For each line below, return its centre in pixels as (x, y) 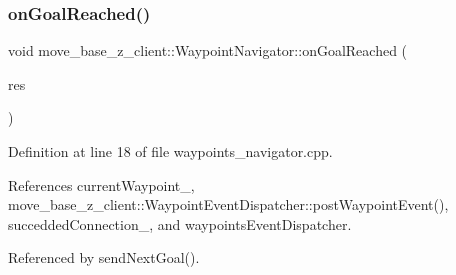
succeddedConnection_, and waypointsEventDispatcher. (180, 223)
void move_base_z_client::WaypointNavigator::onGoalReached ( (208, 50)
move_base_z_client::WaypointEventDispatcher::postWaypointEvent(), (228, 204)
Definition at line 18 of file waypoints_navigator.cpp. (170, 151)
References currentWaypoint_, (101, 184)
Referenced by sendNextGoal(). (104, 257)
